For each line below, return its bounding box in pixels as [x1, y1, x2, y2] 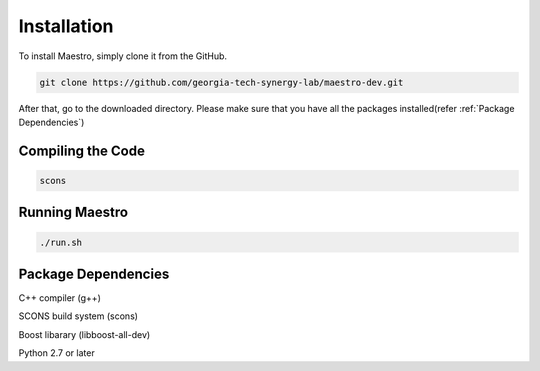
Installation [18, 15, 114, 37]
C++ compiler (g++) [18, 292, 102, 304]
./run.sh [39, 236, 83, 248]
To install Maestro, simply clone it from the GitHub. [18, 50, 228, 62]
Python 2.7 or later [18, 347, 95, 359]
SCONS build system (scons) [18, 310, 139, 322]
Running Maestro [18, 204, 129, 221]
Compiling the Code [18, 142, 145, 159]
